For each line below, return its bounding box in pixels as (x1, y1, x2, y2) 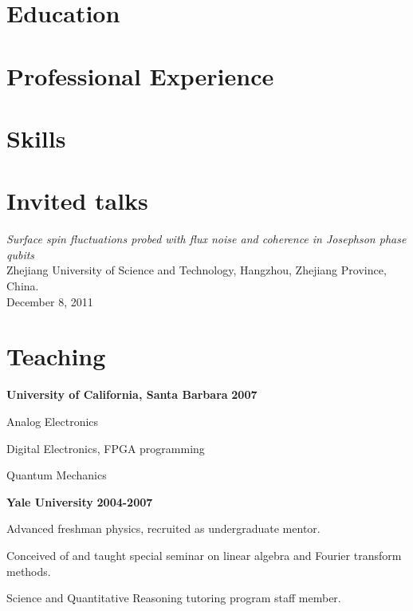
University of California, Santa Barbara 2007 (6, 386, 258, 403)
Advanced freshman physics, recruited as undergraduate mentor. (6, 520, 321, 537)
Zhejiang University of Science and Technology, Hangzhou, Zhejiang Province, (6, 262, 387, 278)
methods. (6, 562, 51, 579)
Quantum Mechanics (6, 467, 107, 483)
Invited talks (6, 184, 148, 217)
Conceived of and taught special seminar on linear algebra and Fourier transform (6, 546, 402, 563)
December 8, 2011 (6, 293, 93, 309)
